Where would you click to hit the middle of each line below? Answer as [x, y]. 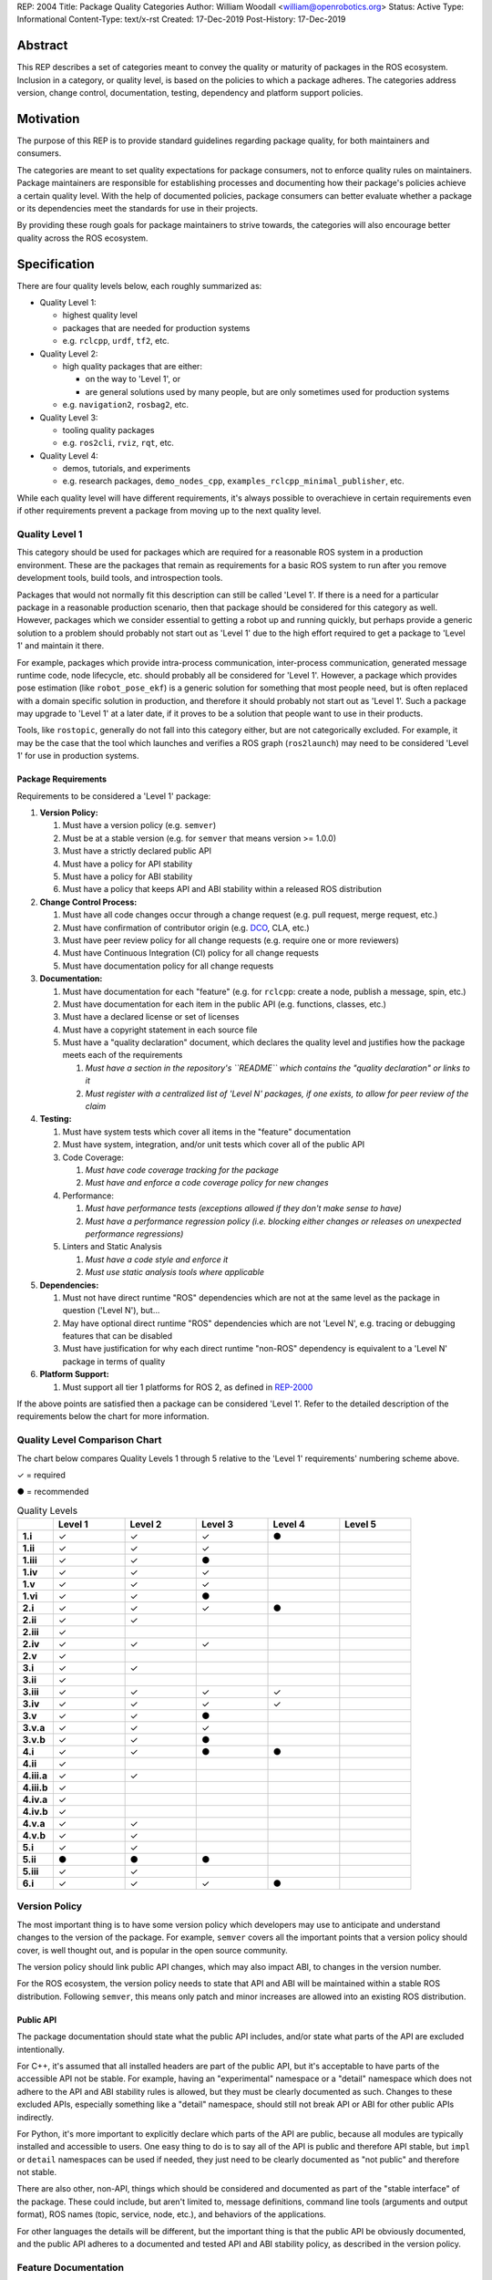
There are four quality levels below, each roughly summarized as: [139, 285]
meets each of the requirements [123, 1055]
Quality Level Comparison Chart [89, 1440]
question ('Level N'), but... [111, 1311]
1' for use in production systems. [78, 756]
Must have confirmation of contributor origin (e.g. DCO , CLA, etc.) [186, 928]
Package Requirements [62, 779]
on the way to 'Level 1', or [133, 379]
